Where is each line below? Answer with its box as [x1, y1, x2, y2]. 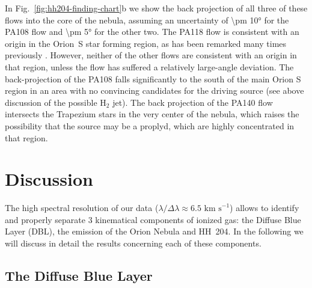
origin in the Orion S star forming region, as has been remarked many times [5, 37, 287, 49]
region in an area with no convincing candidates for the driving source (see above [5, 84, 304, 97]
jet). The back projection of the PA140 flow [112, 96, 273, 108]
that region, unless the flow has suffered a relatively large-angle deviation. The [5, 60, 294, 73]
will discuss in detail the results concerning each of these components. [5, 237, 262, 250]
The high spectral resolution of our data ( [5, 201, 159, 214]
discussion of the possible [5, 96, 97, 108]
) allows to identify [230, 201, 299, 214]
